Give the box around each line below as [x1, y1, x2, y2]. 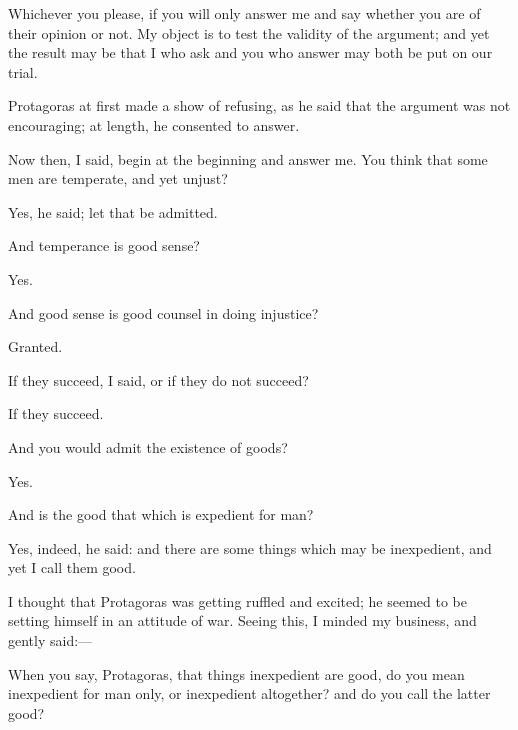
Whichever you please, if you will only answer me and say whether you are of [8, 3, 481, 23]
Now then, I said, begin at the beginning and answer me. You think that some [8, 148, 488, 169]
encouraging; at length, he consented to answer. [8, 114, 300, 135]
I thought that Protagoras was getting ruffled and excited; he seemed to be [8, 590, 468, 611]
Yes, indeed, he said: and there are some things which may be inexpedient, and [8, 537, 492, 558]
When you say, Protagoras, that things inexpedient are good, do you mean [8, 663, 465, 684]
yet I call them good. [8, 557, 136, 578]
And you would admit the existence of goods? [8, 436, 288, 457]
